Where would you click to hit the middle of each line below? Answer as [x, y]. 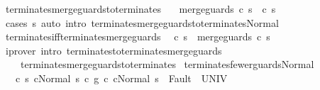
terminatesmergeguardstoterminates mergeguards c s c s [140, 9]
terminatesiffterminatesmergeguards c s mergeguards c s [138, 36]
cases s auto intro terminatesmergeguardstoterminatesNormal [142, 22]
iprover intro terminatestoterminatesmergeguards [114, 50]
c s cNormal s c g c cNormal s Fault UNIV [121, 78]
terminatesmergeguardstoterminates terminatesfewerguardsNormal [167, 64]
